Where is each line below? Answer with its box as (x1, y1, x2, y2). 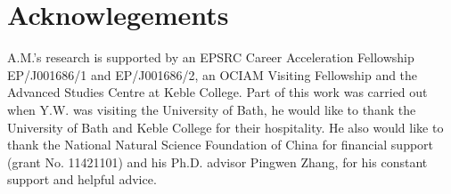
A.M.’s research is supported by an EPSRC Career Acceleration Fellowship (7, 48, 414, 67)
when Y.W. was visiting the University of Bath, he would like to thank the (7, 100, 416, 118)
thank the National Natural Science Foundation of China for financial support (7, 135, 434, 154)
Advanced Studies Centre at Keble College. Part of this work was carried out (7, 83, 428, 101)
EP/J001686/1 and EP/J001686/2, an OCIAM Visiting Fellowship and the (7, 65, 418, 84)
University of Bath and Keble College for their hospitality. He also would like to (7, 117, 444, 136)
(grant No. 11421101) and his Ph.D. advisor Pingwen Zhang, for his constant (7, 152, 428, 171)
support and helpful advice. (7, 170, 157, 189)
